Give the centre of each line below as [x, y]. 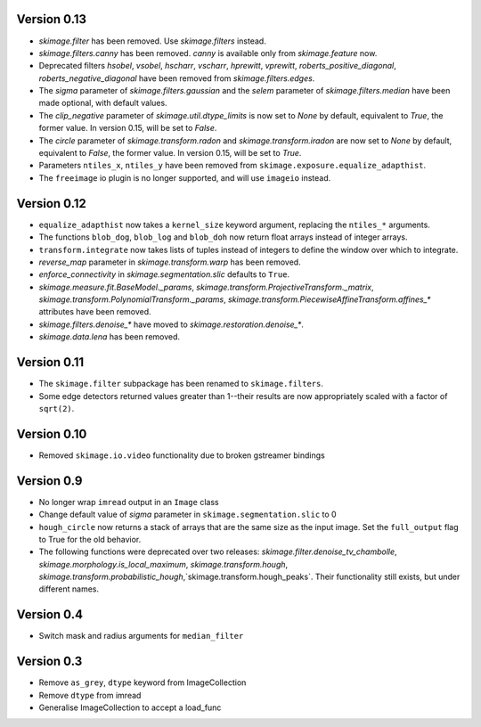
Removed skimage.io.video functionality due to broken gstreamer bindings [182, 455]
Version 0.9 [49, 481]
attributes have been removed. [95, 312]
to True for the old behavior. [90, 539]
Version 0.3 [49, 662]
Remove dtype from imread [90, 695]
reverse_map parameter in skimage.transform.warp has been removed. [170, 262]
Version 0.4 [50, 615]
